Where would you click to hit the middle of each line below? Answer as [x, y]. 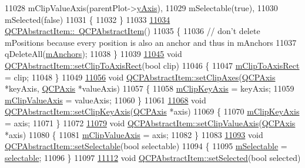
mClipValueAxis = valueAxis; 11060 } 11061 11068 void [105, 100]
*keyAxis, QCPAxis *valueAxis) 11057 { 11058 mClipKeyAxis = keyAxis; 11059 [150, 88]
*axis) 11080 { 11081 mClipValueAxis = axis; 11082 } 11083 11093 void [134, 134]
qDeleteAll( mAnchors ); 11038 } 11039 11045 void [93, 54]
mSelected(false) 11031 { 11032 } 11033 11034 [88, 19]
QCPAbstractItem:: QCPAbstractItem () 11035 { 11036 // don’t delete [133, 31]
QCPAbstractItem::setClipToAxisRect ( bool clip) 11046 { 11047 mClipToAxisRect [152, 65]
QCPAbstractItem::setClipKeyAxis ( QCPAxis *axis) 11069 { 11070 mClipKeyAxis [152, 111]
